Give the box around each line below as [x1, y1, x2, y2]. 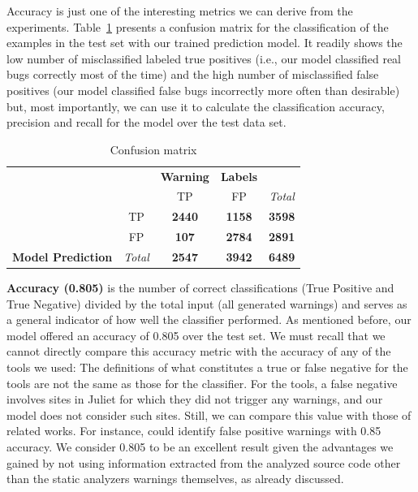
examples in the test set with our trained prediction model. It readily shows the [6, 34, 403, 51]
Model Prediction [12, 248, 113, 265]
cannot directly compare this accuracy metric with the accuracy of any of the [6, 343, 391, 360]
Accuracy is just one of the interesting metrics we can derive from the [6, 2, 353, 19]
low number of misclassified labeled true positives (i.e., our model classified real [6, 50, 402, 67]
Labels [220, 167, 258, 184]
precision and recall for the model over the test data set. [6, 114, 287, 131]
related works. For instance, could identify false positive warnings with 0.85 [6, 422, 381, 439]
